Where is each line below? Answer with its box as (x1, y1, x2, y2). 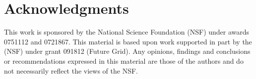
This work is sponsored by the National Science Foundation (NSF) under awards (4, 27, 250, 37)
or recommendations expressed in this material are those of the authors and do (4, 55, 244, 66)
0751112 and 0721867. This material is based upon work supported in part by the (4, 36, 252, 46)
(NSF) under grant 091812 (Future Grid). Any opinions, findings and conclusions (4, 46, 251, 56)
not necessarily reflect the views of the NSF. (4, 65, 138, 76)
